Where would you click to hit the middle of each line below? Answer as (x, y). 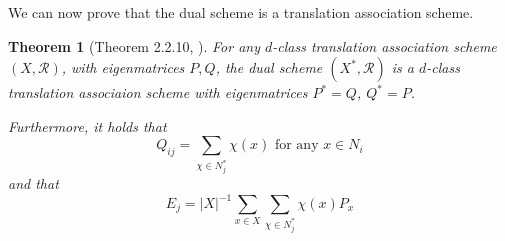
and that (33, 182)
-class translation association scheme (384, 45)
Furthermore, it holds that (87, 125)
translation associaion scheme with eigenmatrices (158, 92)
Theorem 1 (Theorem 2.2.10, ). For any (134, 45)
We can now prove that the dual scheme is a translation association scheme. (241, 12)
